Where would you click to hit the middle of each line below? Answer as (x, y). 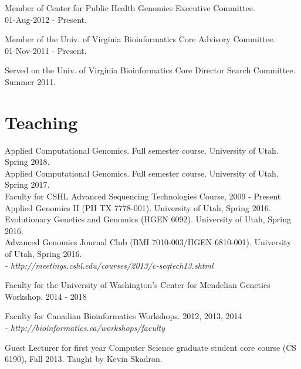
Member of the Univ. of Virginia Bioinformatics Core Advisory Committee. (140, 39)
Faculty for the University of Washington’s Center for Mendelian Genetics (138, 285)
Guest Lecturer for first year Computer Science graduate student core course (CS (151, 347)
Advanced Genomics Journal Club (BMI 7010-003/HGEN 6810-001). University (148, 242)
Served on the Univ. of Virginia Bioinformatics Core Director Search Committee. (150, 70)
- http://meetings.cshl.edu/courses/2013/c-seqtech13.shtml (109, 265)
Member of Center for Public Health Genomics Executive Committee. (130, 8)
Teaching (41, 122)
